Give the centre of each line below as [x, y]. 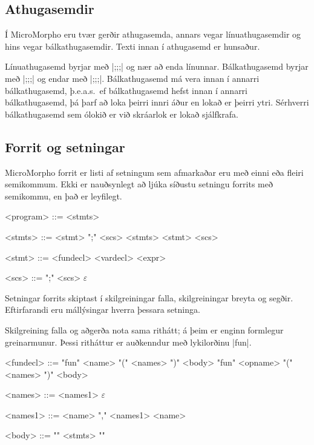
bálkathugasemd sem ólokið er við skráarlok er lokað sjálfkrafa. [122, 114]
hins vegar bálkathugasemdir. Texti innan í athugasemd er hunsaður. [132, 46]
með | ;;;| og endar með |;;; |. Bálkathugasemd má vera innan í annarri [132, 78]
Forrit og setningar [65, 146]
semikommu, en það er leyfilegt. [64, 196]
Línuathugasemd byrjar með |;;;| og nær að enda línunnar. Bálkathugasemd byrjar [157, 66]
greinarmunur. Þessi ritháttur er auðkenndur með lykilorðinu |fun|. [128, 342]
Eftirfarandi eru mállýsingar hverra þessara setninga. [103, 309]
